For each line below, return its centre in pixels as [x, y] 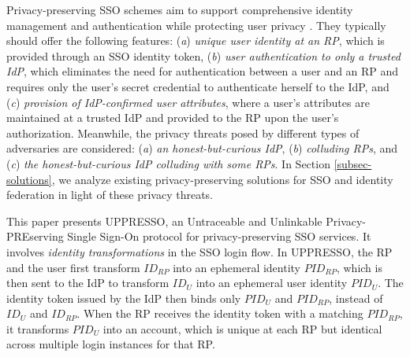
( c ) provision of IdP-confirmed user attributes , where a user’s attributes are [188, 102]
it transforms [38, 328]
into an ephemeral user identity [272, 283]
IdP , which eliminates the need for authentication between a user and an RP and [203, 71]
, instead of [356, 298]
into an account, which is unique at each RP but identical [242, 328]
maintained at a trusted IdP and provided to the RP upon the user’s [173, 118]
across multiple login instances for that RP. [111, 344]
